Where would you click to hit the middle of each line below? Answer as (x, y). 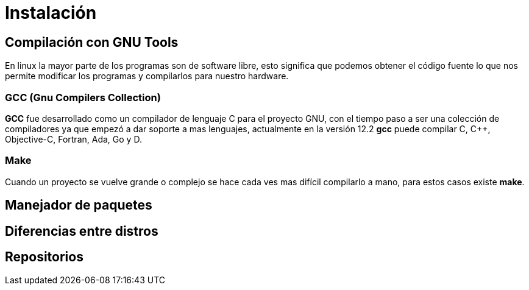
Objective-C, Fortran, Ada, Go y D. (73, 139)
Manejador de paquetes (79, 205)
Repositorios (44, 256)
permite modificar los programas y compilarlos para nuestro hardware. (147, 76)
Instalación (51, 13)
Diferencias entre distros (82, 231)
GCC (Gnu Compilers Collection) (83, 97)
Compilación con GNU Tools (92, 42)
